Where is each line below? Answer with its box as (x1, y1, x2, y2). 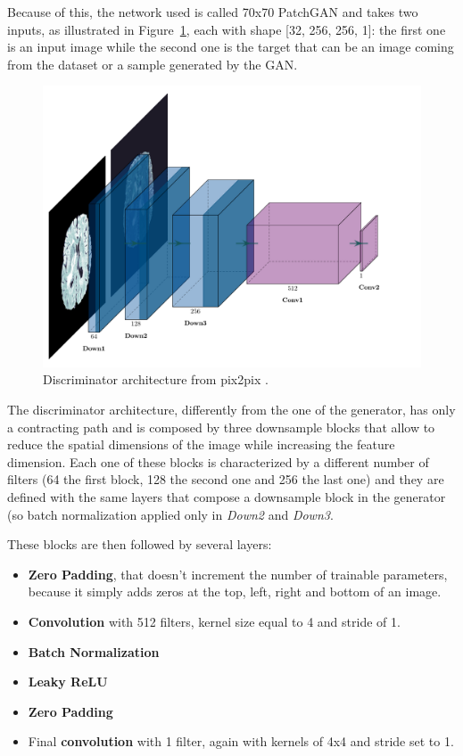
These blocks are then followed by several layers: (7, 535, 272, 554)
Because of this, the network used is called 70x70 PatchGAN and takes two (7, 3, 418, 21)
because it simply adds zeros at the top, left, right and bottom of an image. (28, 582, 442, 601)
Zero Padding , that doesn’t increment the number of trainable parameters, (28, 564, 448, 583)
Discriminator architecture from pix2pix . (43, 370, 269, 389)
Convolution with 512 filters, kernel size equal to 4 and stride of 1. (28, 612, 401, 631)
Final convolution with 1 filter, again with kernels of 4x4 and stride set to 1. (28, 732, 454, 751)
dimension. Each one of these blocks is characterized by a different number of (7, 452, 429, 471)
